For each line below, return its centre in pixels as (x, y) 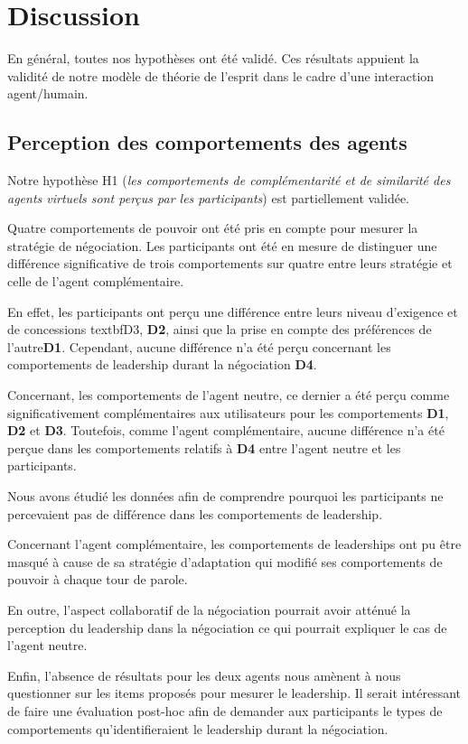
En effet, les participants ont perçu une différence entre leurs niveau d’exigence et (233, 311)
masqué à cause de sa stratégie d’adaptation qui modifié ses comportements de (225, 561)
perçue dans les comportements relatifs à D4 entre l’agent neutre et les (204, 447)
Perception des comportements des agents (207, 142)
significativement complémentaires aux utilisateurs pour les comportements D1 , (228, 412)
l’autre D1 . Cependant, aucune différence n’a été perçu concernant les (199, 346)
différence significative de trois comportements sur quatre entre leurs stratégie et (230, 263)
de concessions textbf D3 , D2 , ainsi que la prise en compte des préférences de (220, 329)
